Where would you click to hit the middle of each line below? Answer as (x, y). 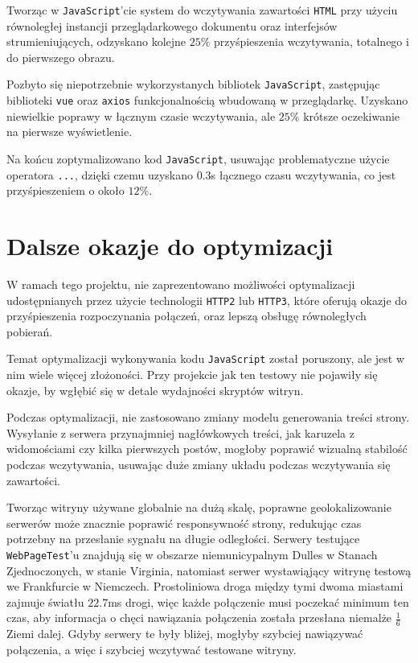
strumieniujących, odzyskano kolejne (96, 41)
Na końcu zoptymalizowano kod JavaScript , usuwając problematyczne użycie (198, 158)
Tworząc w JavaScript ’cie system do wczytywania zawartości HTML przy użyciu (202, 10)
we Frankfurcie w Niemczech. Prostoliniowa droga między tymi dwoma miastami (205, 586)
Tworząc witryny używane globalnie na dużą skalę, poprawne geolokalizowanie (199, 507)
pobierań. (30, 331)
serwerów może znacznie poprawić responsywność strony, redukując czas (184, 523)
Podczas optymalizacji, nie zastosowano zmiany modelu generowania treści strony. (208, 417)
